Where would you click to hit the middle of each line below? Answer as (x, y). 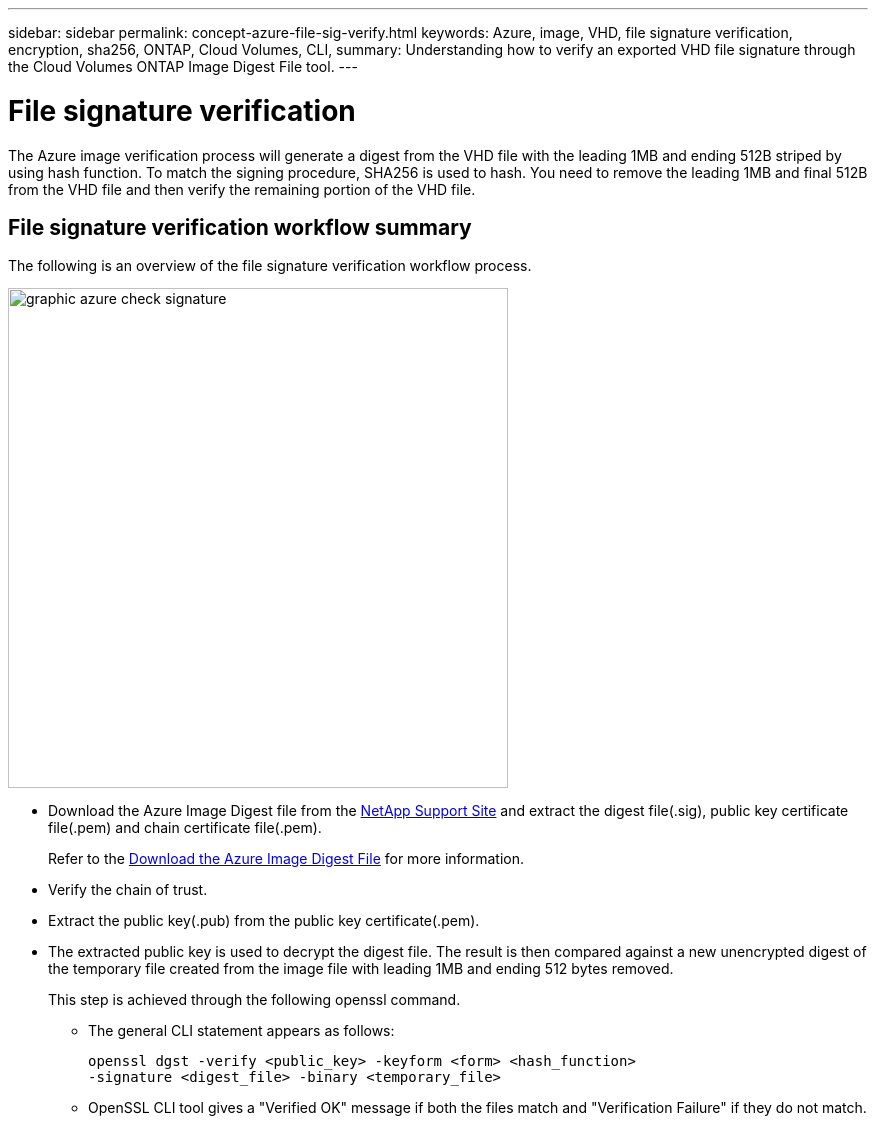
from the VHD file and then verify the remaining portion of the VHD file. (242, 189)
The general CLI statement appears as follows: (241, 1031)
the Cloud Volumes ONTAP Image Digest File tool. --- (183, 66)
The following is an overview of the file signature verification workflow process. (270, 266)
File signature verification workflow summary (240, 227)
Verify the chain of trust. (128, 890)
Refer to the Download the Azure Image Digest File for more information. (286, 859)
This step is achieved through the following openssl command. (254, 1000)
